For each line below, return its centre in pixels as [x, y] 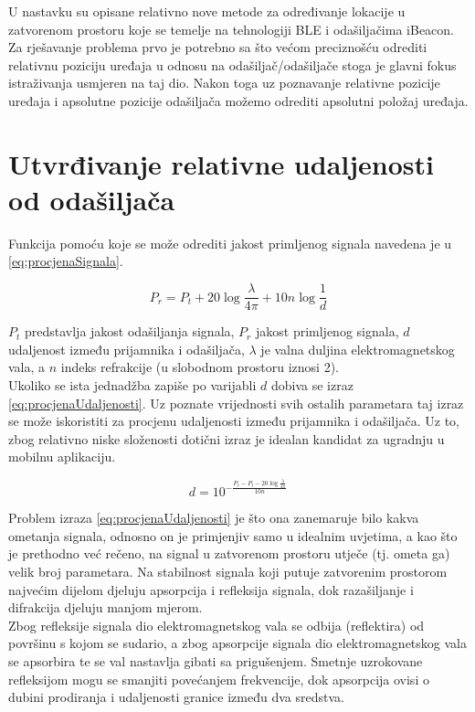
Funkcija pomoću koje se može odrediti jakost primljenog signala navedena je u [230, 243]
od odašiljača [92, 199]
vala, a [27, 367]
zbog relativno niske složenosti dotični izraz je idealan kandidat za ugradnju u [227, 438]
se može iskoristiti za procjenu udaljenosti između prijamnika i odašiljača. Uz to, [234, 421]
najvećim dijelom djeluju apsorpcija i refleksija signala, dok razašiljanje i [211, 589]
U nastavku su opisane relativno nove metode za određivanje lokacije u [207, 11]
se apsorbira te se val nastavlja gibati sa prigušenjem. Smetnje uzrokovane [216, 660]
